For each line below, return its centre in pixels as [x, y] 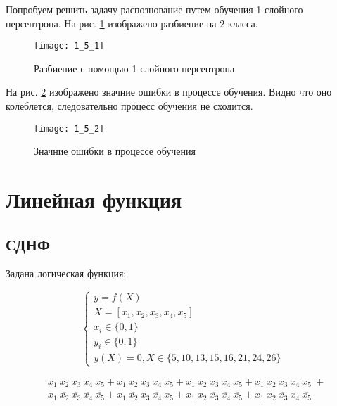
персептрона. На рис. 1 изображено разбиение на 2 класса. [132, 23]
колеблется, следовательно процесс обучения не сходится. [129, 106]
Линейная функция [94, 199]
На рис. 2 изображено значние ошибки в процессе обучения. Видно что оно [169, 92]
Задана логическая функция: [66, 273]
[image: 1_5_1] [69, 46]
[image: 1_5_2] [69, 128]
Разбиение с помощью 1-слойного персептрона [134, 68]
